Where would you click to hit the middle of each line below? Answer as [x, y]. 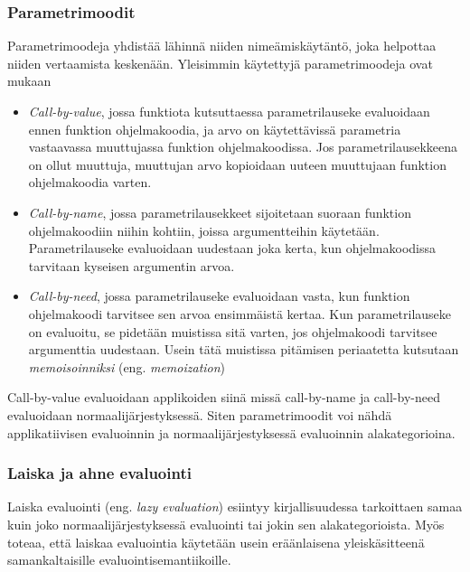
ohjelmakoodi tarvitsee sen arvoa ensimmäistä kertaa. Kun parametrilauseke [240, 313]
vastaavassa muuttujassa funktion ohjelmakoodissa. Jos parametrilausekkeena [243, 147]
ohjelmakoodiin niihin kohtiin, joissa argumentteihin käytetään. [204, 230]
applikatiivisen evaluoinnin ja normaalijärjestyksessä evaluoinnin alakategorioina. [231, 432]
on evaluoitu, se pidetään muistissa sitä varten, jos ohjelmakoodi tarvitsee [233, 331]
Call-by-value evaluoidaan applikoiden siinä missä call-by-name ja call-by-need [224, 397]
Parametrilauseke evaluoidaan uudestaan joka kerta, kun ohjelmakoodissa [232, 248]
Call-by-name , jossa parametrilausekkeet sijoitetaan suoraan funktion [220, 212]
